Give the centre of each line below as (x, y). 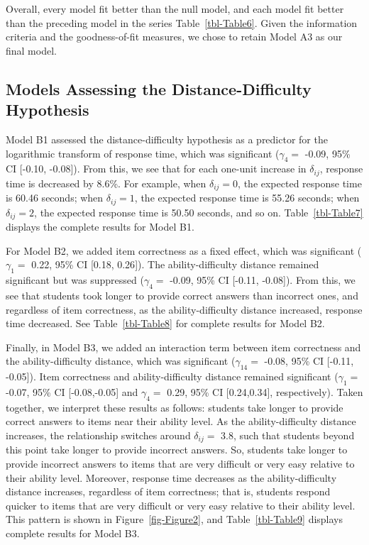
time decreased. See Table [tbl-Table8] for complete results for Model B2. (165, 323)
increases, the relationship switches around (98, 435)
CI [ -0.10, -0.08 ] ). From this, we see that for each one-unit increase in (156, 169)
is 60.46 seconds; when (55, 198)
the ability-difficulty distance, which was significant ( (121, 361)
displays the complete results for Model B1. (100, 227)
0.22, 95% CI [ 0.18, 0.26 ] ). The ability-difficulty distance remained (175, 264)
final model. (31, 50)
